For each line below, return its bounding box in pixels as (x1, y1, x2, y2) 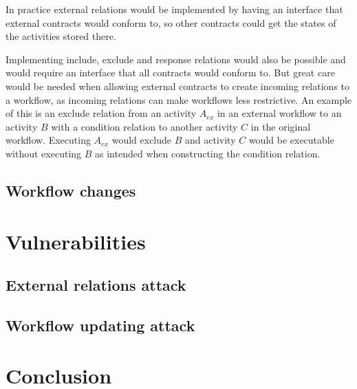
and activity (185, 133, 236, 147)
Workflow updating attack (6, 314, 195, 335)
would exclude (111, 133, 172, 147)
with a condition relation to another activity (51, 119, 238, 133)
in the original (250, 119, 311, 133)
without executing (6, 146, 82, 160)
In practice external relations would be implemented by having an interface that (6, 2, 343, 16)
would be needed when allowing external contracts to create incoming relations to (6, 78, 350, 93)
